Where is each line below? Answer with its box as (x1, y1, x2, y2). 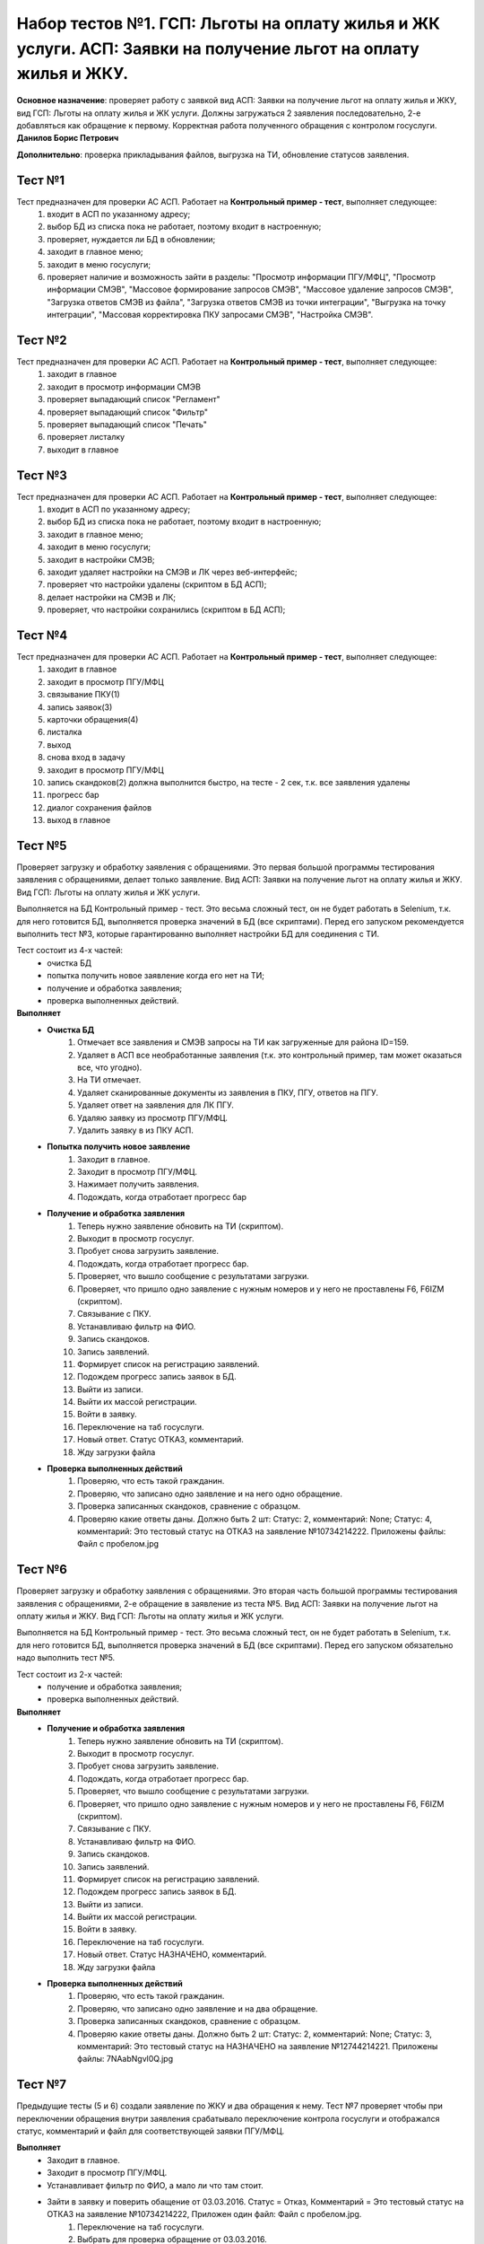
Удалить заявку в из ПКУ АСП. (77, 1125, 194, 1135)
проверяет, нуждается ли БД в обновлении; (47, 233, 216, 244)
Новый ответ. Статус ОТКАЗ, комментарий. (77, 1434, 244, 1445)
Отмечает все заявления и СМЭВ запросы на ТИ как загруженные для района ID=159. (77, 1037, 410, 1047)
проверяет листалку (47, 432, 125, 443)
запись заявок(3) (47, 701, 113, 713)
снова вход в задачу (47, 752, 125, 763)
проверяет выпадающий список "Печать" (47, 418, 208, 430)
